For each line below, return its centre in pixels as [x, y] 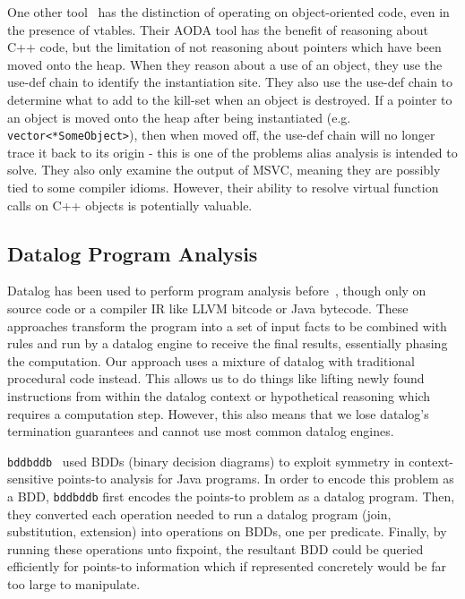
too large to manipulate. [74, 584]
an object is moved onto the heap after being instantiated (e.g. [179, 117]
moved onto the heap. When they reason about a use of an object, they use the [225, 64]
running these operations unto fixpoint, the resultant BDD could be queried [215, 548]
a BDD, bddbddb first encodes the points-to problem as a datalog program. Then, [231, 496]
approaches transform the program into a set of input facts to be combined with [227, 325]
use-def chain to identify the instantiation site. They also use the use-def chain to [230, 82]
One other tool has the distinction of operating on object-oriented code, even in [228, 12]
